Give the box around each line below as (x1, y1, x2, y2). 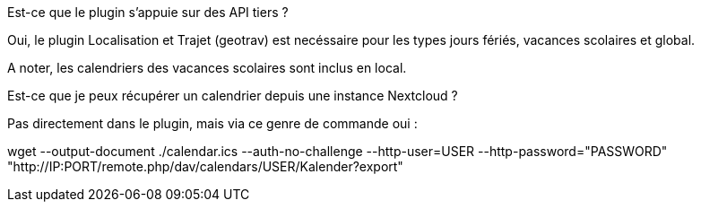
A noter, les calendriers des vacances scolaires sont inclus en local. (7, 60, 407, 75)
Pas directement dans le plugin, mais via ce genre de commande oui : (7, 116, 418, 131)
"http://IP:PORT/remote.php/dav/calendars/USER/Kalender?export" (7, 159, 403, 174)
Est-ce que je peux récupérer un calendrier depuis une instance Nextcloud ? (7, 88, 458, 103)
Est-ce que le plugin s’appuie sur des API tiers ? (7, 4, 289, 20)
